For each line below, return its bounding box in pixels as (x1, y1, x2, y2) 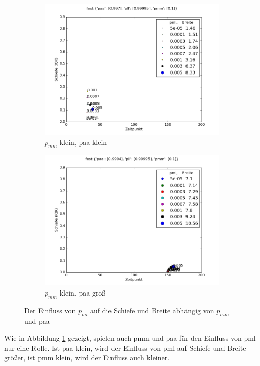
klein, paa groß (59, 287, 106, 298)
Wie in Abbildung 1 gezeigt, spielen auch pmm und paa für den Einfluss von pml (4, 333, 256, 343)
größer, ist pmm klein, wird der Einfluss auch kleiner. (4, 352, 170, 363)
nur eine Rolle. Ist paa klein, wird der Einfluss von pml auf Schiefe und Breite (4, 342, 246, 353)
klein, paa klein (59, 136, 107, 147)
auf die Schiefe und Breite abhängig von (90, 305, 214, 315)
